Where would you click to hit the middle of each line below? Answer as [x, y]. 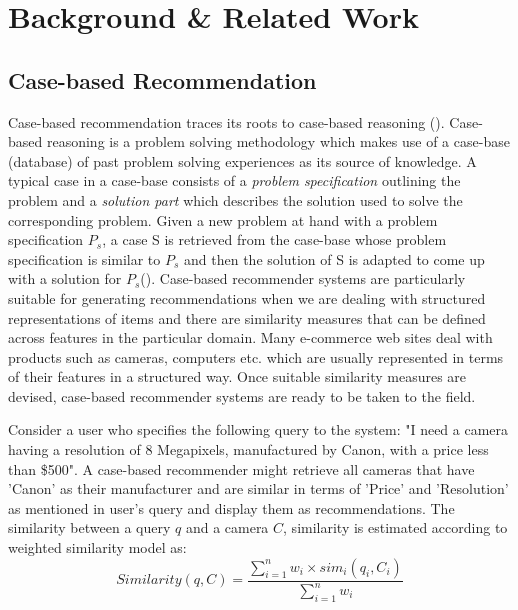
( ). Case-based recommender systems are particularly [303, 278]
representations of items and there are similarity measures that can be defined [247, 317]
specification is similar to [84, 258]
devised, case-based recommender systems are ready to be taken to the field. [242, 395]
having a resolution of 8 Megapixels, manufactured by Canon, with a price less [248, 449]
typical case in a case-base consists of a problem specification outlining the [234, 180]
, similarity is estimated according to [395, 527]
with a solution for [65, 278]
